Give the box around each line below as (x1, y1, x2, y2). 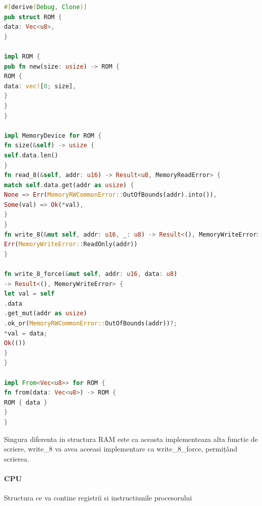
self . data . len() (4, 151, 58, 159)
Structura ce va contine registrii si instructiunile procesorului (4, 492, 192, 503)
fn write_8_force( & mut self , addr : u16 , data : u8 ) (4, 270, 177, 278)
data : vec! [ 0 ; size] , (4, 82, 77, 90)
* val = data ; (4, 329, 47, 337)
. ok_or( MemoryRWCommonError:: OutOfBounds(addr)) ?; (4, 320, 177, 327)
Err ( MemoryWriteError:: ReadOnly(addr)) (4, 241, 138, 248)
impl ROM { (4, 52, 40, 60)
